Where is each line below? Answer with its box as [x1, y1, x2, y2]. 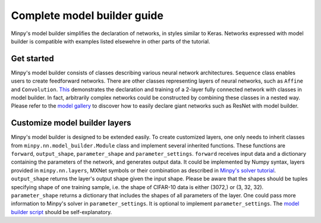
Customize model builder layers [11, 118, 131, 128]
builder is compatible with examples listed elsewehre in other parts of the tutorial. [11, 37, 210, 45]
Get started [11, 54, 54, 64]
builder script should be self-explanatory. [11, 208, 112, 215]
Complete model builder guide [11, 9, 163, 22]
